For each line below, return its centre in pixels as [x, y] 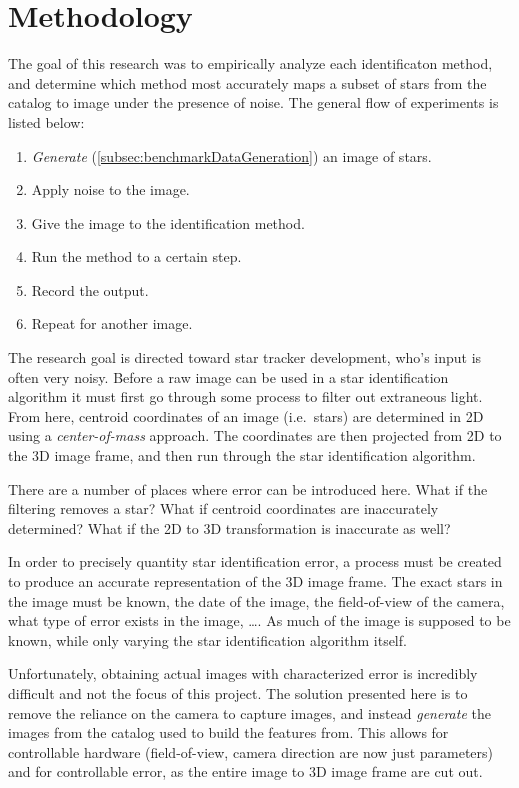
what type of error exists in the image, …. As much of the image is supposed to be [259, 620]
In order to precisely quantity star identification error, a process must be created [255, 561]
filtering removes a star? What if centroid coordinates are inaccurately [223, 508]
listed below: [46, 121]
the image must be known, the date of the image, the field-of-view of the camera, [256, 600]
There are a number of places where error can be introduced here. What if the [248, 488]
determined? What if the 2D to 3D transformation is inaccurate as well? [229, 527]
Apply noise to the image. [110, 189]
